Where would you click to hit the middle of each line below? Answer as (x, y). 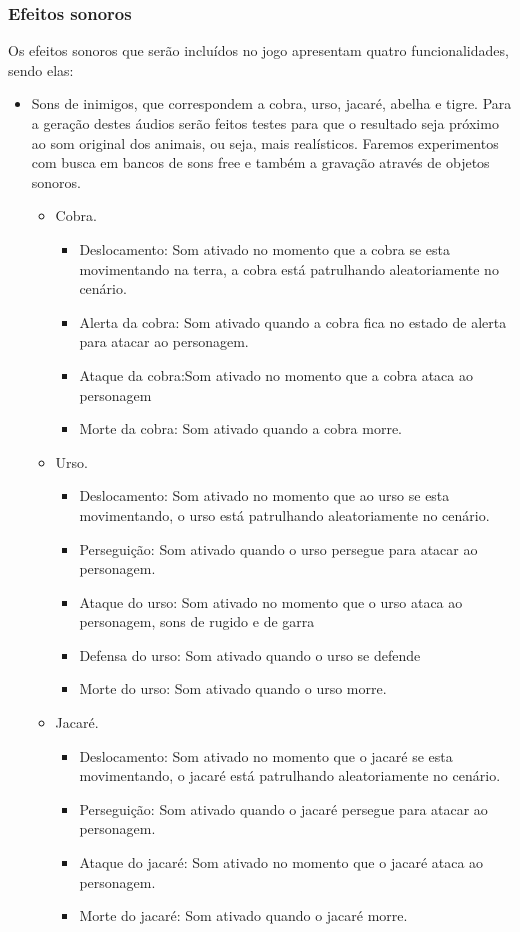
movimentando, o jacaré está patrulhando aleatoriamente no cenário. (290, 775)
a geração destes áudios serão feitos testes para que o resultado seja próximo (265, 123)
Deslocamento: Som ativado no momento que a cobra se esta (265, 248)
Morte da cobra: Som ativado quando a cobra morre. (240, 428)
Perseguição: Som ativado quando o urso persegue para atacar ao (278, 548)
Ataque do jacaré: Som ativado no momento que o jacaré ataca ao (281, 862)
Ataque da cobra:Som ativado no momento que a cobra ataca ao (276, 374)
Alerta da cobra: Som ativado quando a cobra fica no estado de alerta (293, 321)
